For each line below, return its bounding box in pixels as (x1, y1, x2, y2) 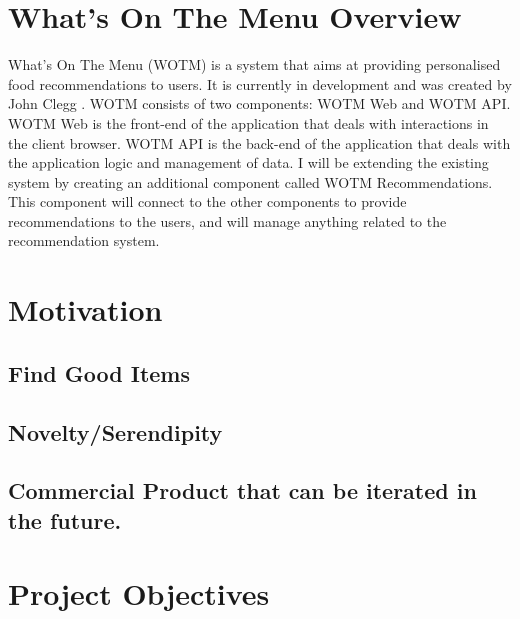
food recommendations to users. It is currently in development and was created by (8, 73, 512, 94)
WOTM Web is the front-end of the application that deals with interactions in (8, 112, 489, 133)
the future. (8, 504, 122, 535)
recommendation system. (8, 230, 160, 251)
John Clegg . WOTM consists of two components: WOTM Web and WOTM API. (8, 93, 511, 114)
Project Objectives (8, 573, 270, 614)
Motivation (8, 289, 163, 330)
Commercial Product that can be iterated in (8, 475, 477, 506)
